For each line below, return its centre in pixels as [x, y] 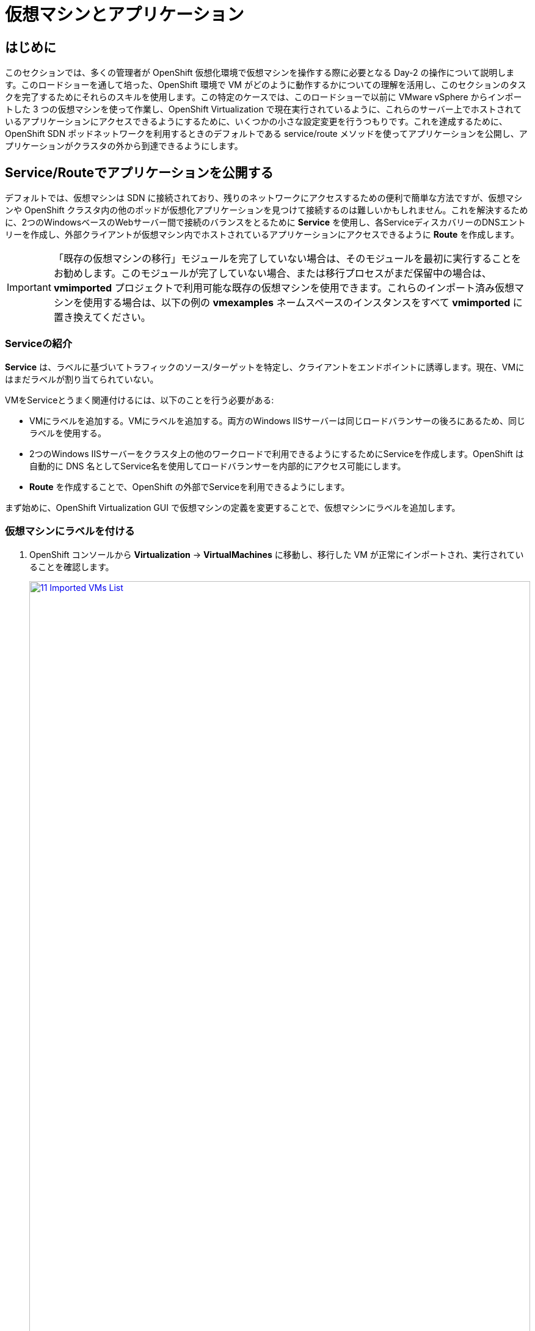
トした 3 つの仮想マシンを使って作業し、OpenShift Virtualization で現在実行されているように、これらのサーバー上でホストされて [264, 109]
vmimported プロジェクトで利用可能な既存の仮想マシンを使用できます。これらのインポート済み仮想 [284, 288]
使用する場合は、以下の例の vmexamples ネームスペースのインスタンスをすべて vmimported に [303, 303]
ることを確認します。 [72, 566]
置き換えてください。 [102, 317]
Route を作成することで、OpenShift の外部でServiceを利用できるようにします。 [190, 486]
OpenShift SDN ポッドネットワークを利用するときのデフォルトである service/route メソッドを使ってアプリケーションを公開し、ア [266, 134]
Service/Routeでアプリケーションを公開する [139, 172]
